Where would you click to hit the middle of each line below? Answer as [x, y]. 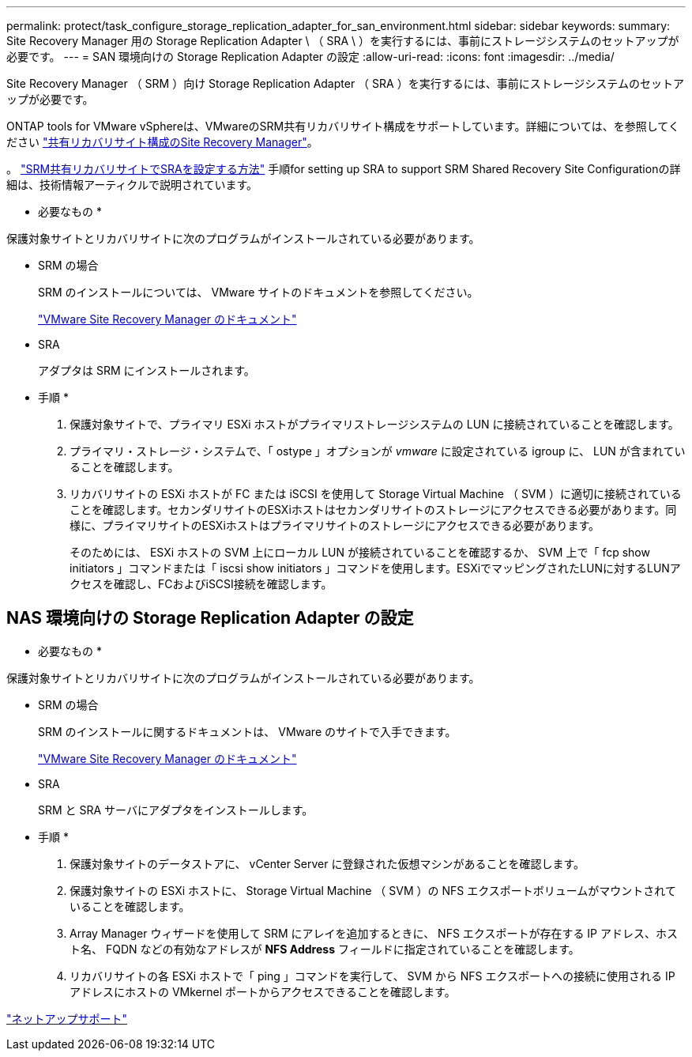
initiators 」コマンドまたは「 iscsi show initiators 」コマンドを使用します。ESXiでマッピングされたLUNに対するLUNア [375, 568]
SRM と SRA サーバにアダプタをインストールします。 [176, 810]
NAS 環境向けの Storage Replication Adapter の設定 [210, 618]
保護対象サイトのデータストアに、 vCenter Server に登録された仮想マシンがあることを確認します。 [327, 863]
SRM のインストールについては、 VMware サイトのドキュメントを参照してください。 [258, 292]
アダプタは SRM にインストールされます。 [147, 370]
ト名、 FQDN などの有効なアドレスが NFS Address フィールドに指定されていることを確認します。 [325, 949]
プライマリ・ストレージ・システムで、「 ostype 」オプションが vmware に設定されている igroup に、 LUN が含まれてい [378, 451]
